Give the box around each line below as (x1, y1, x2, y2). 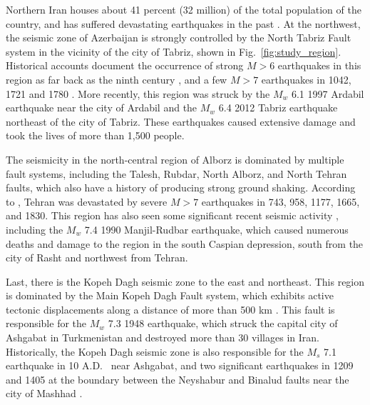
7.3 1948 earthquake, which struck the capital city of (108, 316, 338, 331)
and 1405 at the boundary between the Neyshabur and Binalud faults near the (6, 371, 349, 386)
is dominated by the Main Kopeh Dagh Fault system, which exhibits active (6, 288, 334, 303)
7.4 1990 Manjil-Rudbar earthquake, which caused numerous (84, 221, 349, 236)
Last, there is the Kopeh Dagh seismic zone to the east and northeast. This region (6, 274, 365, 289)
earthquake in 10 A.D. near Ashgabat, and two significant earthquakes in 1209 (6, 358, 354, 373)
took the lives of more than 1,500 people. (6, 128, 185, 143)
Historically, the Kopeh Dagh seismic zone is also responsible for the (6, 344, 304, 359)
